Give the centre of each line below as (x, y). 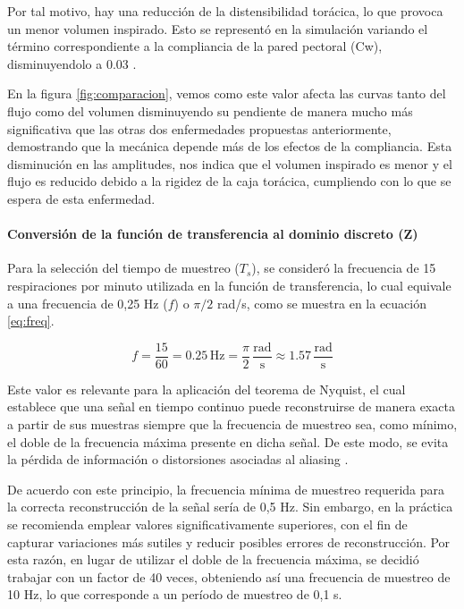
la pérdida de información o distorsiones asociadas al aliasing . (178, 459)
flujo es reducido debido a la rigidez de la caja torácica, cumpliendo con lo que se (229, 181)
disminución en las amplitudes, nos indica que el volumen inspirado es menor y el (230, 163)
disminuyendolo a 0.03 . (72, 63)
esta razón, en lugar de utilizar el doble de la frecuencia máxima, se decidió (213, 559)
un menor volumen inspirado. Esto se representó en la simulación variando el (218, 28)
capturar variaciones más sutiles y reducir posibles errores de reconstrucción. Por (229, 541)
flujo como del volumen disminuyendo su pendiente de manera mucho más (210, 110)
